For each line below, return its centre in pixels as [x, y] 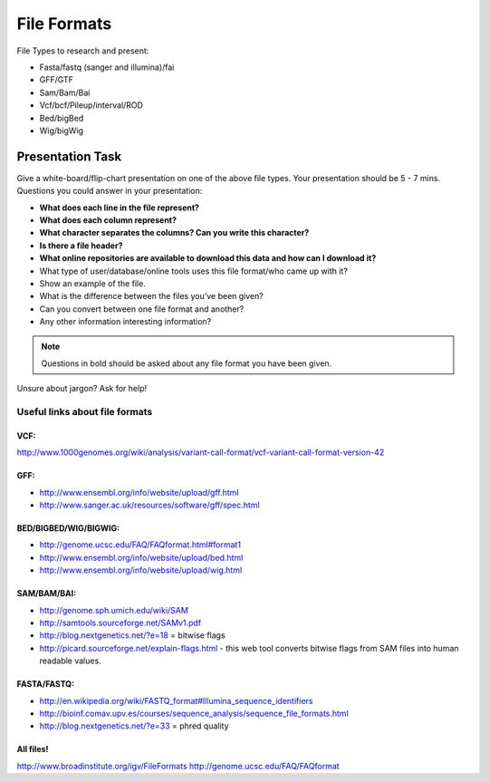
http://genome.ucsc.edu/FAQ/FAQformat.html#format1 [140, 545]
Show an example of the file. [93, 283]
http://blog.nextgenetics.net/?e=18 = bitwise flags [132, 635]
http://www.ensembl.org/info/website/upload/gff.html [139, 492]
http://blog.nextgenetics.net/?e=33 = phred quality [134, 726]
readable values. [70, 661]
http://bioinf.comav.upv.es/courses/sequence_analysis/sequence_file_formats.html [194, 713]
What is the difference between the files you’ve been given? [152, 296]
